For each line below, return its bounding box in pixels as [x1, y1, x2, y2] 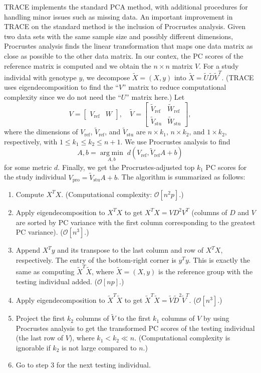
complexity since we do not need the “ [4, 92, 121, 102]
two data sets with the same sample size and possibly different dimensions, [4, 31, 233, 41]
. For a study [199, 60, 239, 71]
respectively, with [4, 136, 58, 146]
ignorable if [16, 342, 51, 352]
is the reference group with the [158, 266, 253, 277]
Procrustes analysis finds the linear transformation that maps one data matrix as [4, 41, 253, 51]
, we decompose [82, 72, 130, 82]
